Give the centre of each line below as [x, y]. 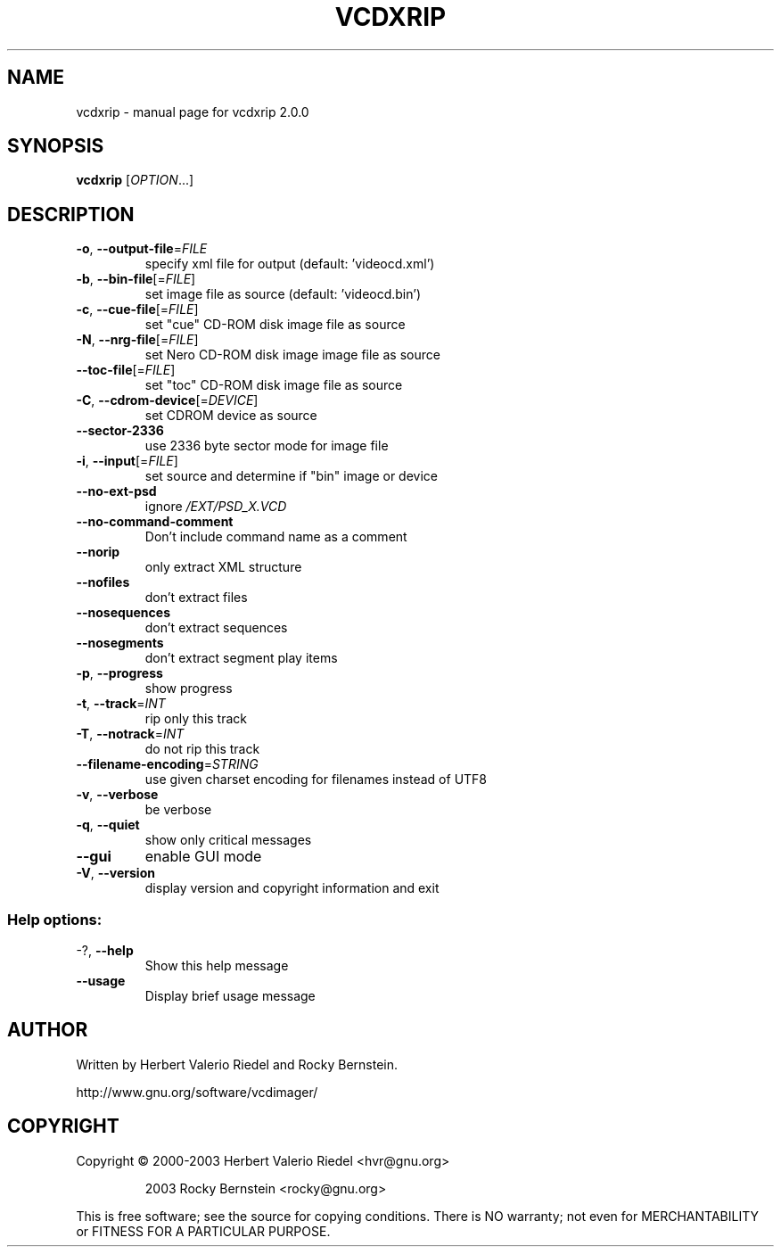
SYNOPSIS [56, 146]
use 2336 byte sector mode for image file [267, 446]
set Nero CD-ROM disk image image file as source [292, 355]
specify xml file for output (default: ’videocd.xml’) [290, 264]
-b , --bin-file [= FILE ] [136, 279]
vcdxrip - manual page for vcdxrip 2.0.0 [193, 111]
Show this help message [217, 966]
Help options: [55, 919]
